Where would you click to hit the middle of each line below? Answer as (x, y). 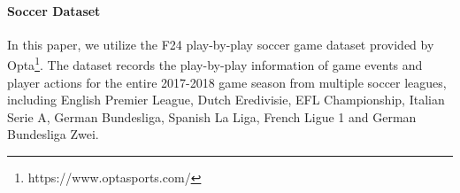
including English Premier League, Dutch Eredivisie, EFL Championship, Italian (226, 100)
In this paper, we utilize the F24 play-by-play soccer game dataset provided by (221, 44)
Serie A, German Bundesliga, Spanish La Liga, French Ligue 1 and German (212, 116)
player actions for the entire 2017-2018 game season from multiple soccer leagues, (227, 82)
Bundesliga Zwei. (53, 134)
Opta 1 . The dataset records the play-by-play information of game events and (215, 64)
